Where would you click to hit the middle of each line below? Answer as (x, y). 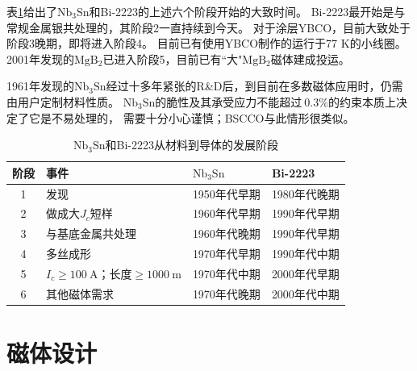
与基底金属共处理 (91, 233)
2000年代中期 (305, 293)
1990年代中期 (305, 254)
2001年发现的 (40, 58)
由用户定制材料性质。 (63, 101)
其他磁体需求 (80, 293)
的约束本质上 (362, 101)
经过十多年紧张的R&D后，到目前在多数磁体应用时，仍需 (254, 86)
